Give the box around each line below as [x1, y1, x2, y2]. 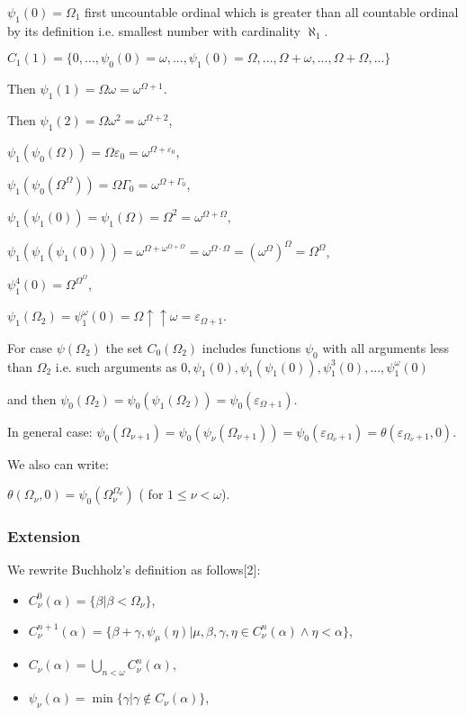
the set [105, 338, 143, 357]
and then [7, 389, 57, 408]
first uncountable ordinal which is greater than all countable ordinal [85, 3, 459, 21]
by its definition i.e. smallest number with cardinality [7, 21, 300, 40]
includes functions [202, 338, 301, 357]
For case [7, 338, 53, 357]
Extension [7, 525, 81, 548]
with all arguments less [322, 338, 450, 357]
